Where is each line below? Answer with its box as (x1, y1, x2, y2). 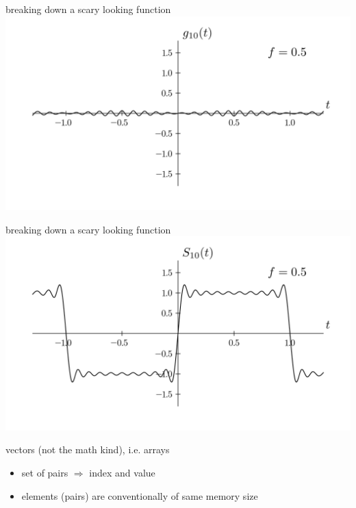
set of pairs (21, 465, 68, 479)
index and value (89, 465, 155, 479)
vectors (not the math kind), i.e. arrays (5, 442, 170, 457)
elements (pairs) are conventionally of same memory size (21, 488, 258, 503)
